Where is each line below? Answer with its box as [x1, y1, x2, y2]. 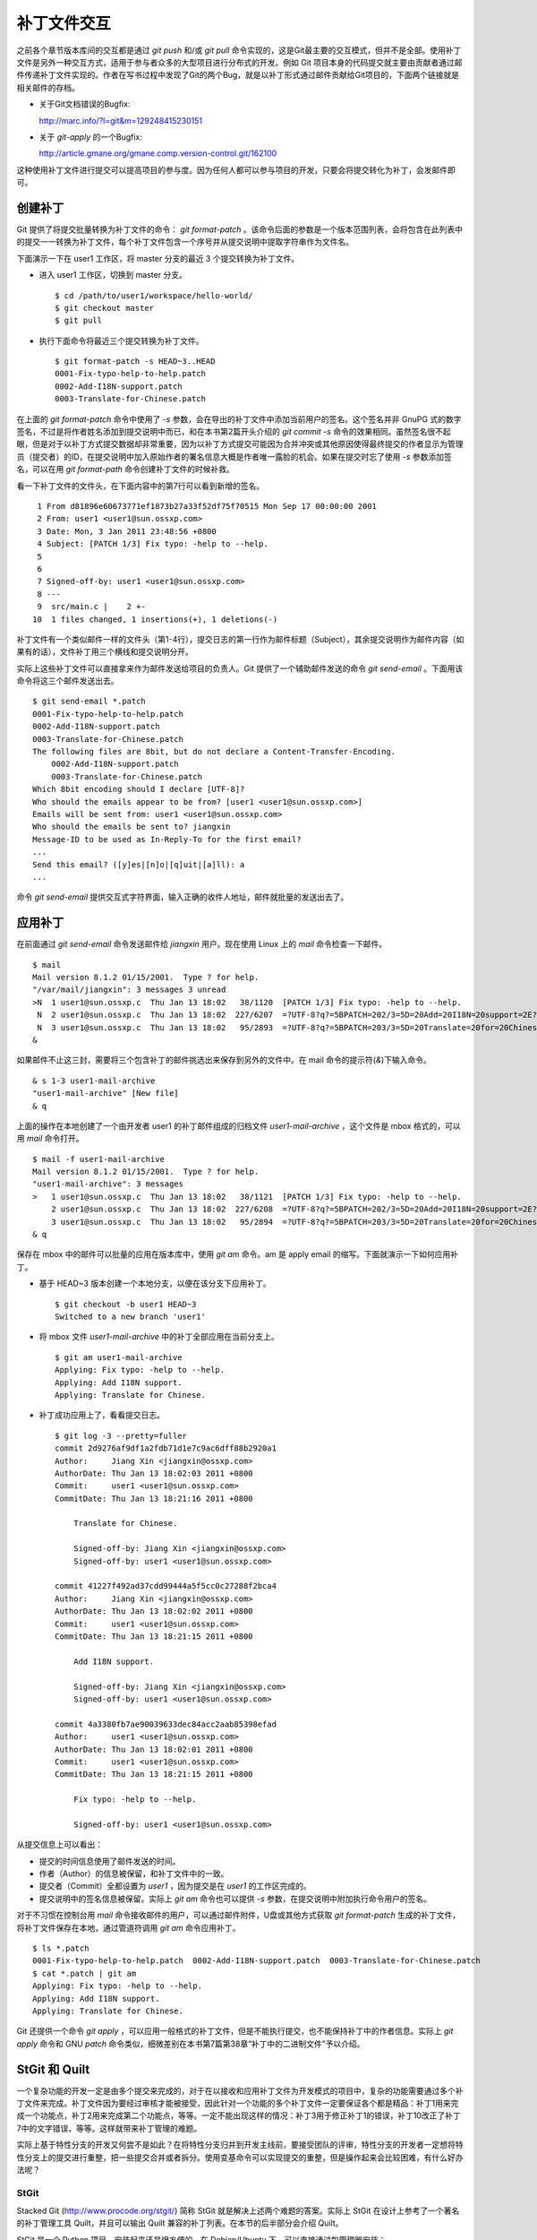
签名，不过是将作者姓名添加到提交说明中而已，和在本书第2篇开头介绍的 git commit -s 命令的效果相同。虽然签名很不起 [16, 426, 451, 437]
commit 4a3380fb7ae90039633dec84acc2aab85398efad [55, 1719, 277, 1729]
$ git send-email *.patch [32, 696, 147, 707]
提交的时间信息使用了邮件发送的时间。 [38, 1856, 181, 1866]
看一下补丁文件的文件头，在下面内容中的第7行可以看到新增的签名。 [16, 480, 264, 491]
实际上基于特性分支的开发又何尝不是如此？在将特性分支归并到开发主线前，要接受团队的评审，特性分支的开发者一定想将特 [16, 2140, 464, 2150]
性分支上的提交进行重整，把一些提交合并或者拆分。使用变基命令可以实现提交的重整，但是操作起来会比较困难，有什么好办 [16, 2151, 464, 2163]
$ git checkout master [55, 303, 155, 313]
